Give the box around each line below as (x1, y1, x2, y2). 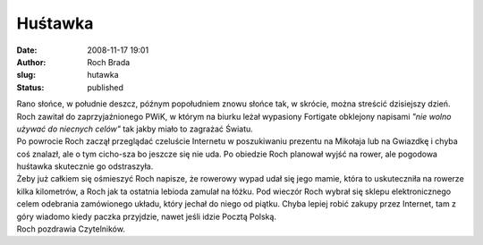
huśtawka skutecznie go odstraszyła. (16, 161, 154, 172)
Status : (16, 81, 45, 93)
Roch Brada (87, 56, 131, 67)
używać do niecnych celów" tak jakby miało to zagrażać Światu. (16, 123, 254, 134)
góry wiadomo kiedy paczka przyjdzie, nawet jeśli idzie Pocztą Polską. (16, 211, 277, 222)
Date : (16, 45, 38, 55)
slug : (16, 70, 36, 80)
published (87, 81, 124, 93)
